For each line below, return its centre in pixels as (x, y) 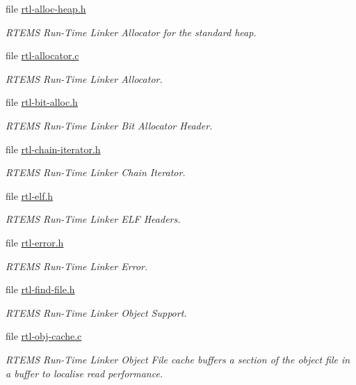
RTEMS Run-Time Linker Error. (77, 266)
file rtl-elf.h (30, 195)
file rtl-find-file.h (40, 289)
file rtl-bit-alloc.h (42, 102)
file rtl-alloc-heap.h (46, 8)
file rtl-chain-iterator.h (53, 149)
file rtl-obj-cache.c (44, 336)
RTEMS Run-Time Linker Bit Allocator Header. (109, 125)
